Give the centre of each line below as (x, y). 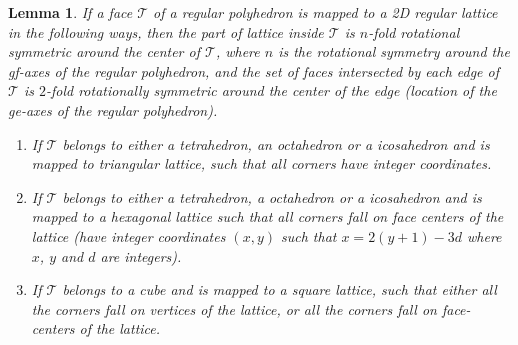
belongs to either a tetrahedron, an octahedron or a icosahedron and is (276, 143)
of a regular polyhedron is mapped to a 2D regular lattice (325, 12)
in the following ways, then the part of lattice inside (166, 31)
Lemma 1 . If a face (70, 12)
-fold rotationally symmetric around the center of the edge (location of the (271, 90)
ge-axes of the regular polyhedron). (113, 109)
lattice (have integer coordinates (128, 235)
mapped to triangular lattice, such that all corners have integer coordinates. (261, 163)
